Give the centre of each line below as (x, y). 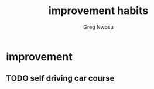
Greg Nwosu (98, 27)
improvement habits (98, 11)
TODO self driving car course (60, 78)
